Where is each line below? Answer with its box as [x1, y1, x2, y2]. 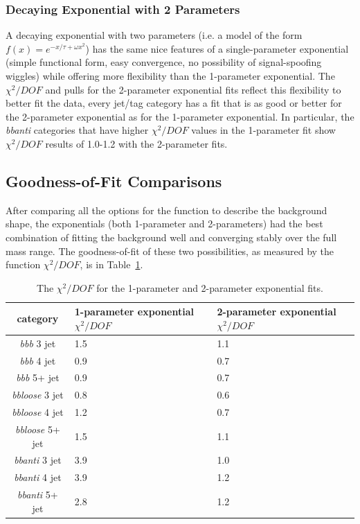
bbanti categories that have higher [6, 123, 149, 137]
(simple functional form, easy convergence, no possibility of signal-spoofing [6, 55, 322, 69]
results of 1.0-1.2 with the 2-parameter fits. [45, 136, 228, 150]
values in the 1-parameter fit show [191, 123, 336, 137]
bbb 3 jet [19, 335, 56, 350]
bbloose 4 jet [12, 405, 64, 419]
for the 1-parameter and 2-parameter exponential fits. [96, 280, 323, 295]
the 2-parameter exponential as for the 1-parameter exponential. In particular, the [6, 109, 354, 123]
